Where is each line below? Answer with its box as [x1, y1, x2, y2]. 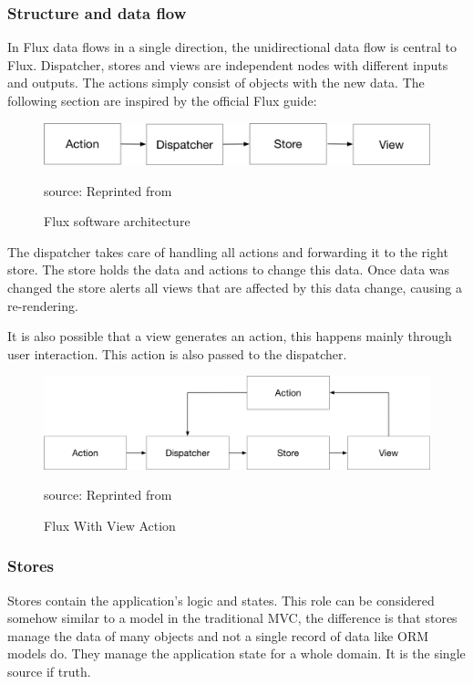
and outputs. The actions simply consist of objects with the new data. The [7, 73, 425, 92]
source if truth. [7, 661, 91, 680]
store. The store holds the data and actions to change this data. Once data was [7, 260, 450, 279]
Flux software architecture [44, 212, 190, 231]
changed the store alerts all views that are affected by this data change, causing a [7, 277, 462, 296]
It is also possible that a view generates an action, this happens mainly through [7, 326, 452, 346]
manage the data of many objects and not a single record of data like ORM [7, 626, 429, 645]
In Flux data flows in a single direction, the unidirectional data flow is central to [7, 37, 457, 57]
